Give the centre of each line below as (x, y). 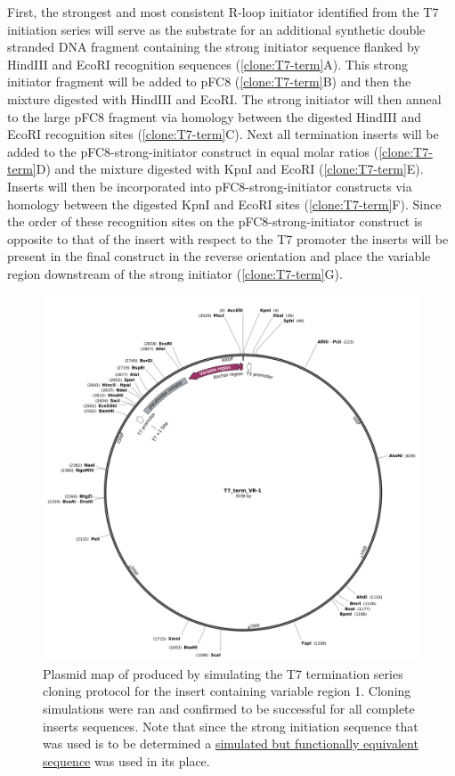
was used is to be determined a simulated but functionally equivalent (231, 743)
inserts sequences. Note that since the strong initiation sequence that (231, 726)
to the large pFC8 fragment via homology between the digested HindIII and (215, 116)
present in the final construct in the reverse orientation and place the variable (219, 256)
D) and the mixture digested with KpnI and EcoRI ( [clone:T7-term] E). (230, 169)
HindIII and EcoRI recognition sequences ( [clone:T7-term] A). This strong (207, 64)
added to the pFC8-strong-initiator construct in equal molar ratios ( (193, 151)
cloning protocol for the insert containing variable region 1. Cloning (227, 691)
